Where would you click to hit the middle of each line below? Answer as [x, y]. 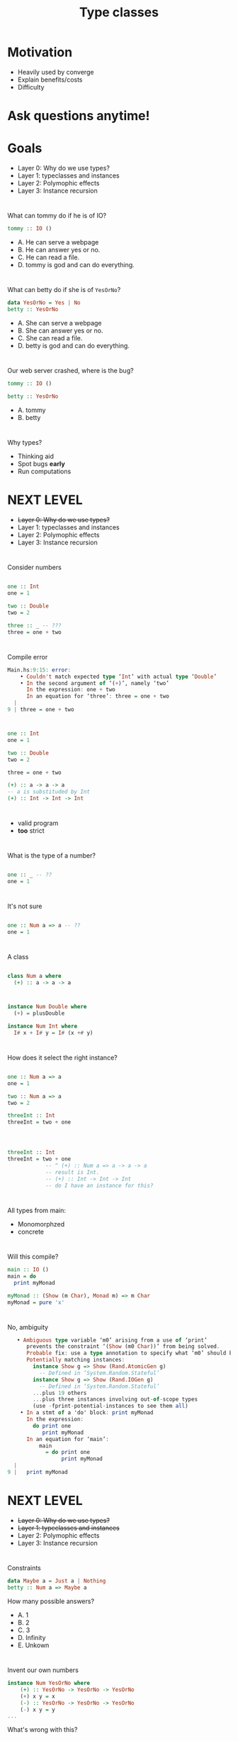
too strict [31, 831]
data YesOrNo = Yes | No [44, 303]
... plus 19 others [60, 1393]
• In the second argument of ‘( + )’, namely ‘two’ [95, 683]
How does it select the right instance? [63, 1057]
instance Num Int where [42, 1026]
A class [18, 957]
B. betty [29, 417]
